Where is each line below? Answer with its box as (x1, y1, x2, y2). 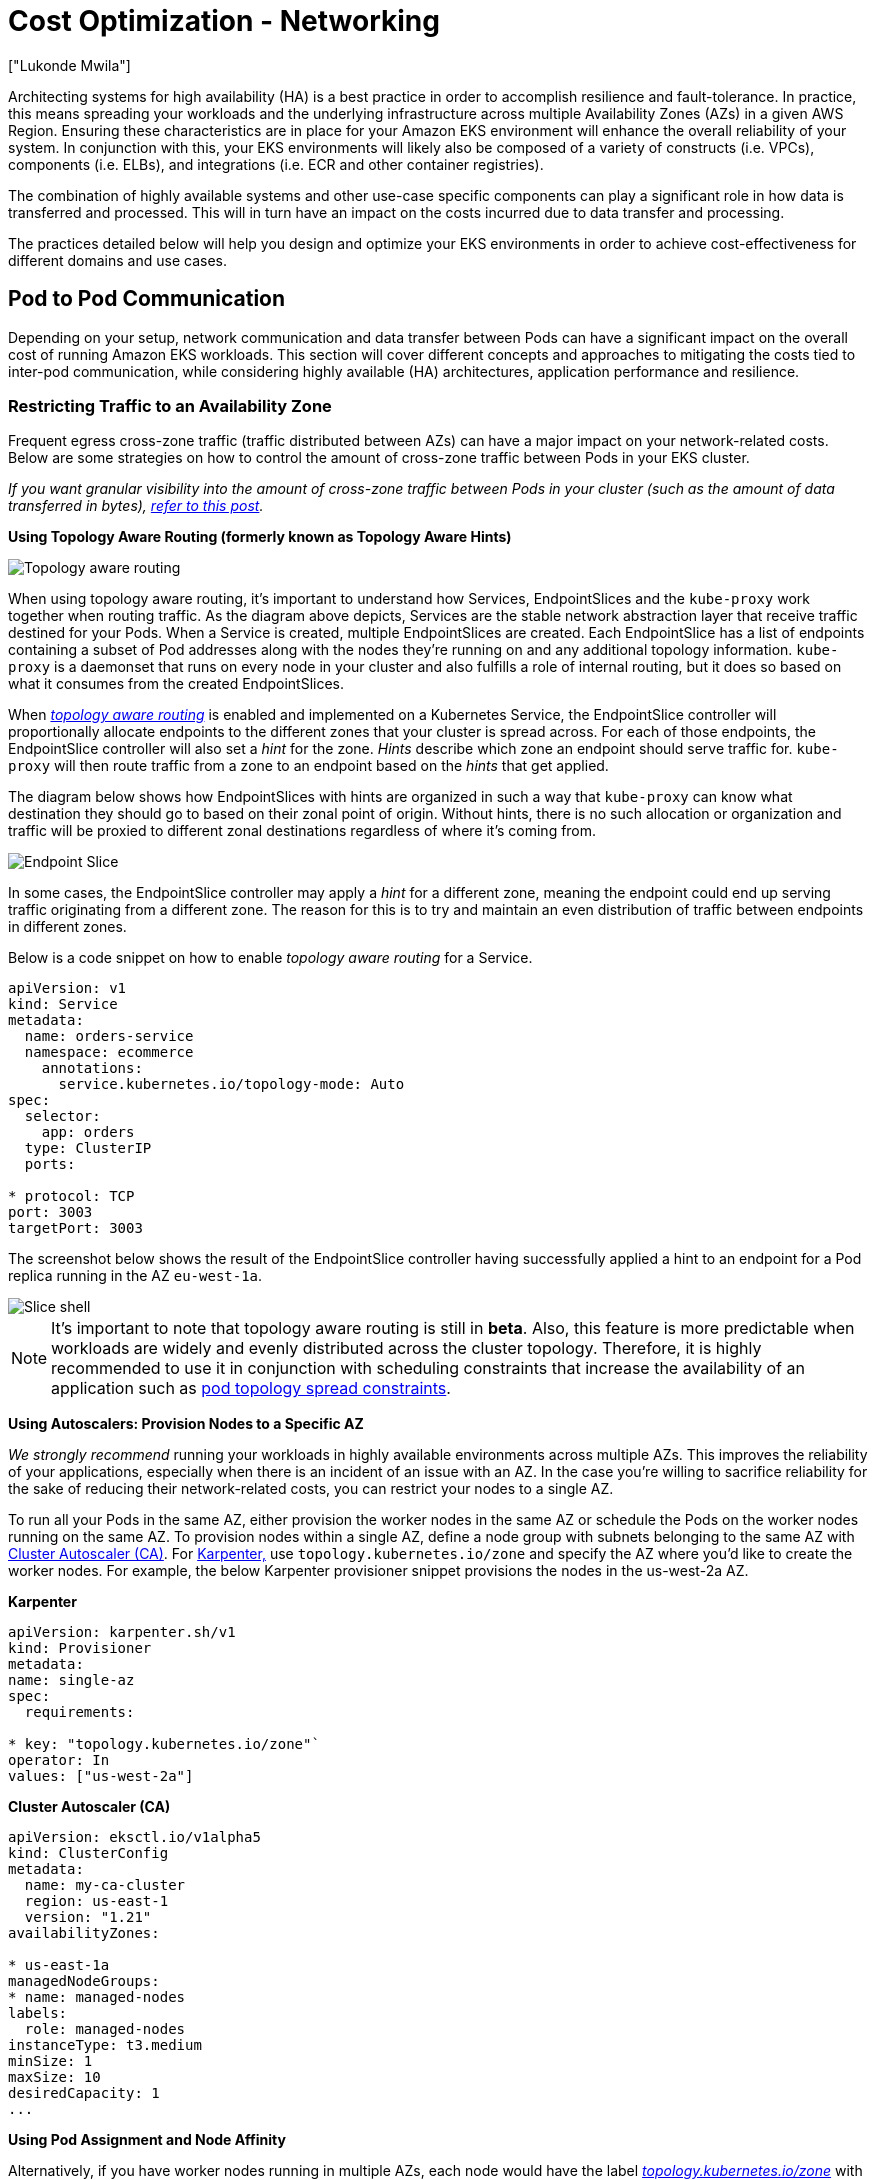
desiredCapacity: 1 (8, 2085, 160, 2102)
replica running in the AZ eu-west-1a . (8, 1267, 263, 1285)
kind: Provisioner (8, 1640, 152, 1657)
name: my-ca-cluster (24, 1877, 186, 1894)
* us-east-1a (8, 1957, 110, 1974)
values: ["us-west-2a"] (8, 1768, 194, 1785)
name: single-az (8, 1672, 135, 1689)
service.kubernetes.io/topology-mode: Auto (58, 1076, 405, 1093)
